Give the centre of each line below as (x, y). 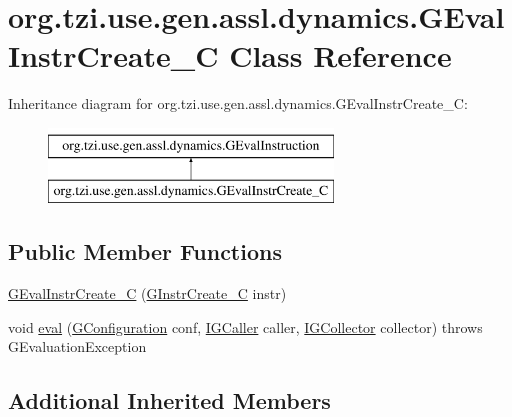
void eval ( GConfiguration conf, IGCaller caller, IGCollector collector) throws (245, 326)
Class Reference (340, 55)
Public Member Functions (145, 251)
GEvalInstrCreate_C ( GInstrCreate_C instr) (147, 293)
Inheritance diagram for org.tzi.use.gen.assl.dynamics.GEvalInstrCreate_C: (238, 103)
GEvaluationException (77, 346)
